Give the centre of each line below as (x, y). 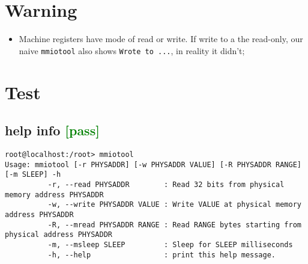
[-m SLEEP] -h (33, 175)
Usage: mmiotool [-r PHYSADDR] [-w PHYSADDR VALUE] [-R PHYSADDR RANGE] (153, 164)
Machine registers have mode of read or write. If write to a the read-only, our (161, 39)
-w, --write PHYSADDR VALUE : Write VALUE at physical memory (174, 205)
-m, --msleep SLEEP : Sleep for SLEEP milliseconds (170, 244)
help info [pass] (52, 130)
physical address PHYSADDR (59, 235)
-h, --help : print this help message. (162, 255)
